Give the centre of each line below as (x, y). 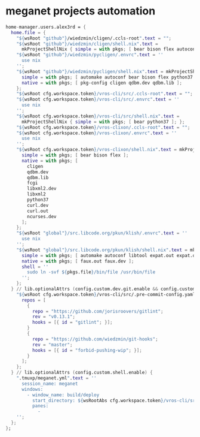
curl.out (38, 211)
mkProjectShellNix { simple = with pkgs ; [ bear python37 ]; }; (103, 122)
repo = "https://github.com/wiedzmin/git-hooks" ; (95, 339)
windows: (32, 389)
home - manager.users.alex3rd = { (46, 27)
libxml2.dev (42, 189)
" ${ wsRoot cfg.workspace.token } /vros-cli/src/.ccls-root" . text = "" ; (105, 94)
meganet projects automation (81, 11)
